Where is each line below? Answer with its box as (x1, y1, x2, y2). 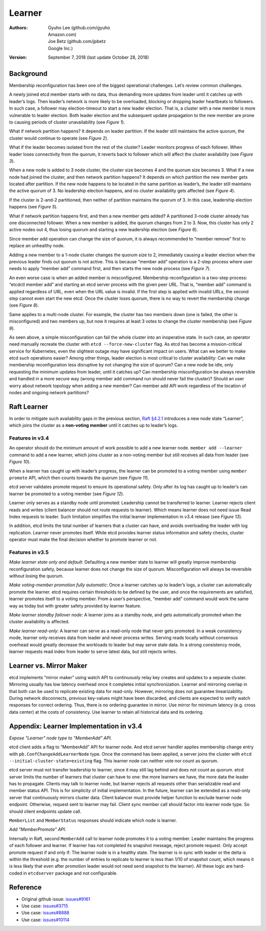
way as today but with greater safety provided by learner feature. (9, 603, 141, 608)
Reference (9, 883, 42, 891)
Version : (9, 54, 27, 60)
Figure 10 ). (9, 459, 31, 465)
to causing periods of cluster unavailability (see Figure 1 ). (9, 119, 125, 125)
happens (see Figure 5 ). (9, 204, 58, 210)
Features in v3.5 (9, 549, 49, 556)
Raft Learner (9, 403, 48, 411)
